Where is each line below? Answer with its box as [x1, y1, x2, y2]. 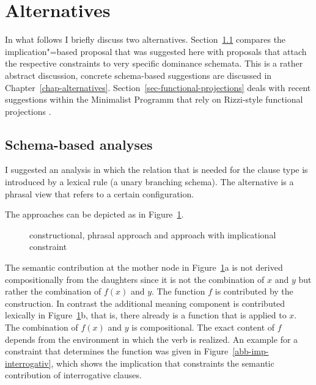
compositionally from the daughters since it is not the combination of [5, 273, 265, 285]
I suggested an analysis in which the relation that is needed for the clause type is [5, 163, 308, 176]
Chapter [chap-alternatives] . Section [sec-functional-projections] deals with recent [5, 81, 311, 94]
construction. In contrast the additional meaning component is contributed [5, 296, 285, 309]
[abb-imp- [232, 345, 269, 358]
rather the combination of [5, 285, 101, 298]
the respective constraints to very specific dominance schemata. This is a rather [5, 57, 303, 70]
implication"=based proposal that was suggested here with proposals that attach [5, 45, 307, 57]
